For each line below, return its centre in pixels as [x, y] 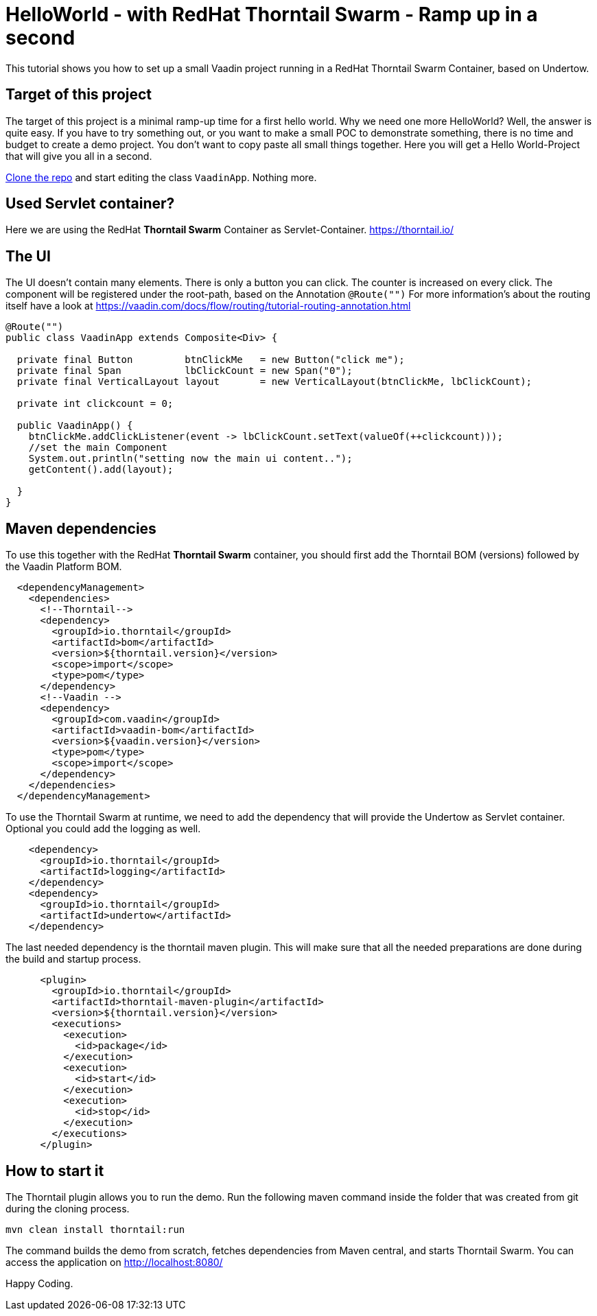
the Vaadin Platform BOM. [64, 567]
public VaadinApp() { [75, 426]
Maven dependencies [81, 528]
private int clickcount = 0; [95, 404]
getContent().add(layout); [101, 470]
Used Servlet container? [90, 204]
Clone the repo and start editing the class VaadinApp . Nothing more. [161, 177]
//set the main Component [98, 448]
